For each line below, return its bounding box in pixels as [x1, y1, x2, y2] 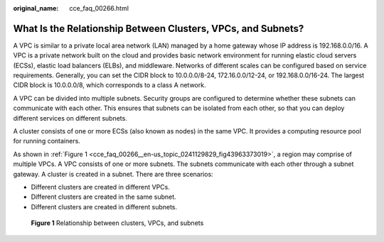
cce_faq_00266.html [69, 4, 129, 12]
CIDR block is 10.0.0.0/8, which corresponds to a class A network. [13, 81, 206, 89]
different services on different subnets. [13, 114, 127, 122]
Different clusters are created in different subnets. [31, 202, 178, 211]
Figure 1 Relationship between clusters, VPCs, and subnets [31, 219, 204, 227]
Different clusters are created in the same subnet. [31, 192, 177, 202]
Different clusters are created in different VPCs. [31, 182, 170, 191]
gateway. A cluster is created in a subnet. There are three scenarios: [13, 170, 213, 178]
